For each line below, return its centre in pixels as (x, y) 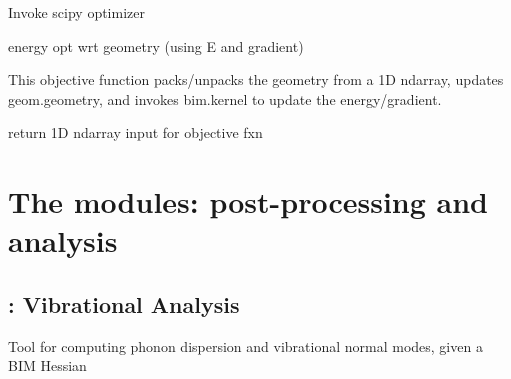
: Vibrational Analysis (124, 303)
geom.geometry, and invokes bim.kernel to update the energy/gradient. (225, 98)
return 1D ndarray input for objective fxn (135, 132)
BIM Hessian (47, 365)
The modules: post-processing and (248, 201)
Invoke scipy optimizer (76, 12)
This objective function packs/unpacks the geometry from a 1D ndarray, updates (256, 79)
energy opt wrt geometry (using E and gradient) (156, 45)
